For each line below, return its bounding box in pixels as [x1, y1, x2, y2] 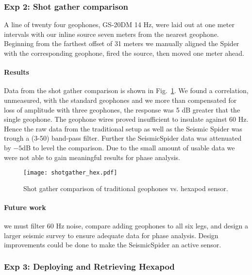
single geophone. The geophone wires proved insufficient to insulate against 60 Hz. [4, 114, 249, 124]
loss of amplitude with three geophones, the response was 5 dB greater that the [4, 104, 240, 114]
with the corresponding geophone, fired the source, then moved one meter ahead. [4, 48, 245, 58]
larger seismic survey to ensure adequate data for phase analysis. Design [4, 230, 218, 240]
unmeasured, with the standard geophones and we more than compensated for [4, 95, 237, 105]
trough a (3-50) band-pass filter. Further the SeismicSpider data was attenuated [4, 133, 242, 143]
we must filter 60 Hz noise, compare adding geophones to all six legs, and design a [4, 221, 248, 231]
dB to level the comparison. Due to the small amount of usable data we [22, 142, 235, 152]
